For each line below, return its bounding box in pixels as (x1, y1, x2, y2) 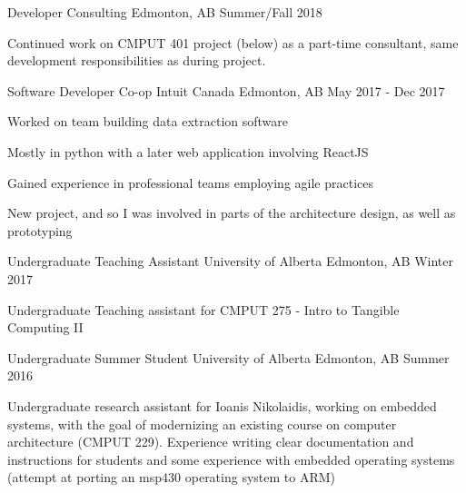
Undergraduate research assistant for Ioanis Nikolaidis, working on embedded (7, 396, 437, 415)
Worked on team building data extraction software (7, 112, 288, 131)
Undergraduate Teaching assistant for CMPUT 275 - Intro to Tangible (7, 300, 400, 319)
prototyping (7, 221, 73, 240)
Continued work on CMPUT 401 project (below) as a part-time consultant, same (7, 33, 459, 52)
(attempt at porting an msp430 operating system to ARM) (7, 468, 336, 487)
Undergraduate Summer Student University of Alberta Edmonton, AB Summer (7, 348, 450, 367)
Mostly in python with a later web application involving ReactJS (7, 142, 369, 161)
